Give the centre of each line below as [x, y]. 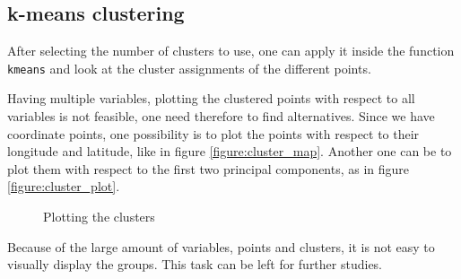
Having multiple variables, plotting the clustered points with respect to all [211, 98]
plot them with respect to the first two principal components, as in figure [209, 168]
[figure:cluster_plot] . [64, 186]
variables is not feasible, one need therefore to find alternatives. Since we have [221, 116]
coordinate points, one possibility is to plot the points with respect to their [213, 133]
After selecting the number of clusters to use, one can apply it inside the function [231, 51]
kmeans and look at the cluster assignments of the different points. [189, 68]
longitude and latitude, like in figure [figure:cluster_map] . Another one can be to [230, 151]
